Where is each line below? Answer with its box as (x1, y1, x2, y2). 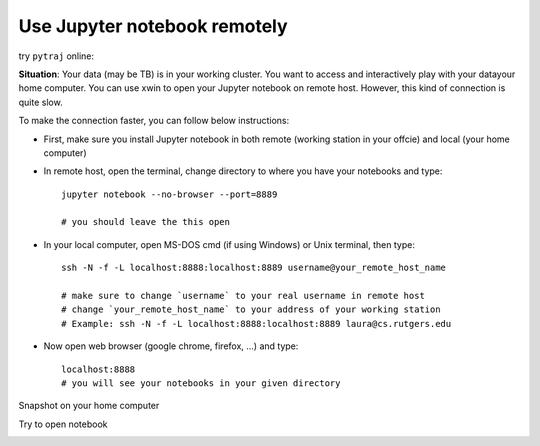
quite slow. (18, 96, 64, 108)
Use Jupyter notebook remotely (18, 15, 289, 37)
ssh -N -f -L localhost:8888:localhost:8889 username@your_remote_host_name (61, 262, 447, 274)
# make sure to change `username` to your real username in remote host (61, 290, 425, 302)
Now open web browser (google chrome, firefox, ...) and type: (43, 340, 299, 352)
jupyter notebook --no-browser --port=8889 (61, 188, 278, 200)
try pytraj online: (18, 50, 95, 62)
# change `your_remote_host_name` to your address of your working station (61, 304, 441, 315)
